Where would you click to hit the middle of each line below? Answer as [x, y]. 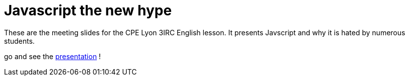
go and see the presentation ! [52, 56]
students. [20, 41]
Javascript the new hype [88, 10]
